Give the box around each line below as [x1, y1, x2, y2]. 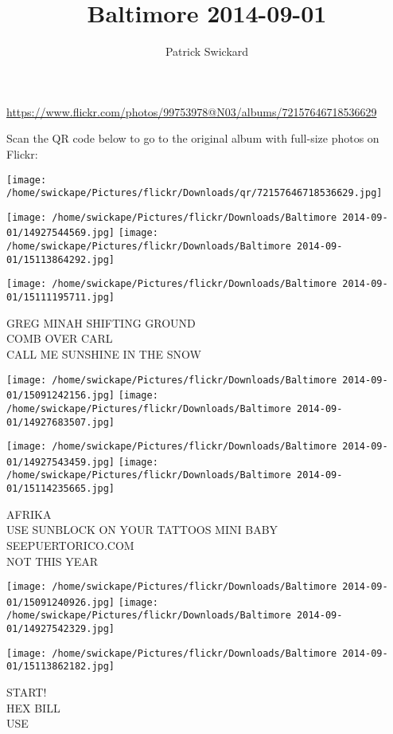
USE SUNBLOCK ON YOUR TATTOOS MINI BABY [6, 521, 278, 538]
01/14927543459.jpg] [6, 456, 115, 468]
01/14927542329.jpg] [6, 623, 115, 635]
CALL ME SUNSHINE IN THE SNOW [6, 345, 201, 362]
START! [6, 684, 47, 701]
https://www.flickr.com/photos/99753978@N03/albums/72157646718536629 [6, 103, 377, 120]
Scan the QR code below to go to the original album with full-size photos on [6, 130, 379, 147]
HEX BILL [6, 699, 60, 716]
